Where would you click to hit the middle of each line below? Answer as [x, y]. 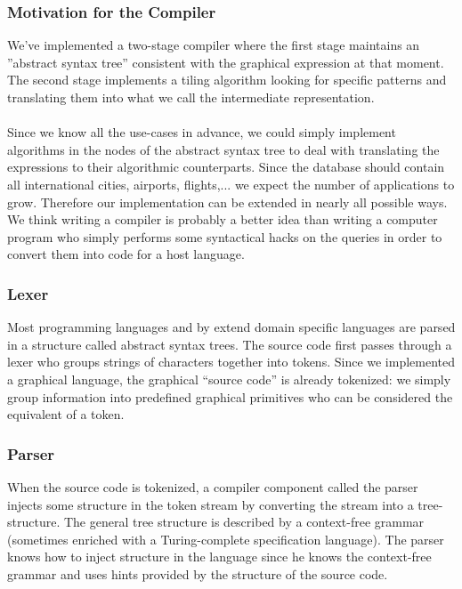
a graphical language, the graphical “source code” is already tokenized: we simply [229, 379]
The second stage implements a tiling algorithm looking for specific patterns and [227, 80]
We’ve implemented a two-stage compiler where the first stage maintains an [214, 45]
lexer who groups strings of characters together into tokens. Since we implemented [231, 362]
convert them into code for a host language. [126, 254]
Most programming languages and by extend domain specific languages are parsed [231, 327]
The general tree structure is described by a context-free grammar [244, 522]
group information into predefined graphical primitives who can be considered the [230, 396]
